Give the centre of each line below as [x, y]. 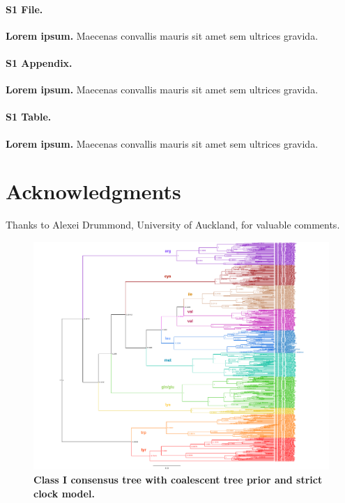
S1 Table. [29, 117]
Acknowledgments [93, 191]
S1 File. [24, 9]
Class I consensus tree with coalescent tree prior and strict [178, 479]
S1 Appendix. [39, 62]
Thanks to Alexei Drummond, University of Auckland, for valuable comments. [173, 225]
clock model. [64, 493]
